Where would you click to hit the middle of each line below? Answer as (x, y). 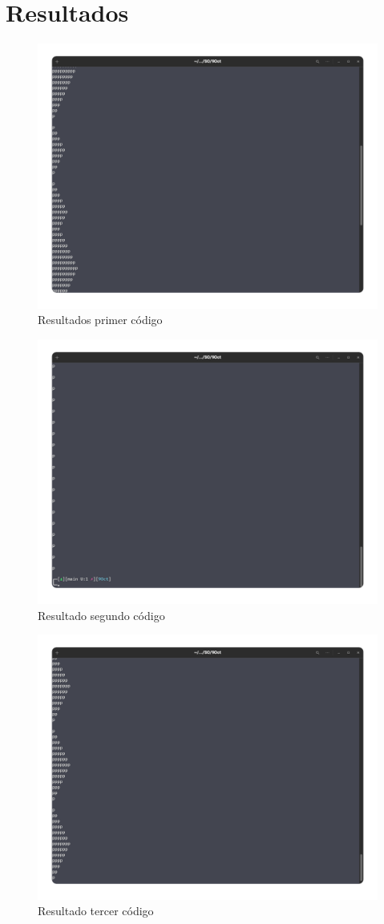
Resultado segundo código (101, 615)
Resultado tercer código (96, 911)
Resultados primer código (100, 320)
